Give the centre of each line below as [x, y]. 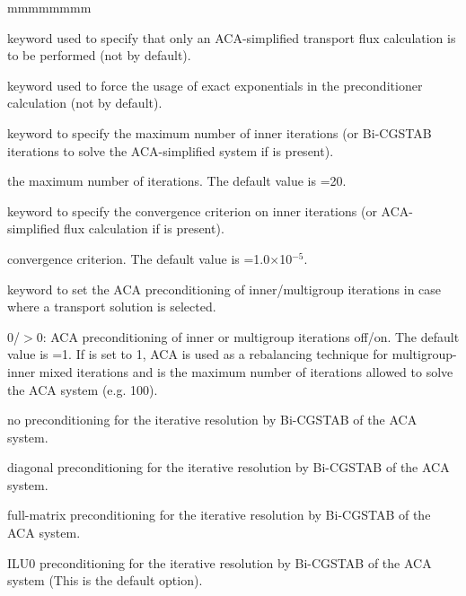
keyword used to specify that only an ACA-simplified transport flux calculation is [232, 37]
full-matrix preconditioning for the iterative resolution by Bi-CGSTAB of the [219, 515]
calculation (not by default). [85, 103]
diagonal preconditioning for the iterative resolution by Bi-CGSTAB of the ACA [229, 467]
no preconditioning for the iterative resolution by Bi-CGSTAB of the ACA [212, 420]
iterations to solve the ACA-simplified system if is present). [171, 150]
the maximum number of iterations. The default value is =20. [177, 181]
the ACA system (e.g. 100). [83, 389]
